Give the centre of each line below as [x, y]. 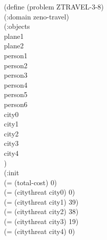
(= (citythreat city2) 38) [41, 211]
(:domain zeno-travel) [37, 16]
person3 [16, 75]
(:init [12, 173]
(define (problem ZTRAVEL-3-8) [54, 6]
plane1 [14, 36]
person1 [16, 55]
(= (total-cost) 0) [30, 182]
